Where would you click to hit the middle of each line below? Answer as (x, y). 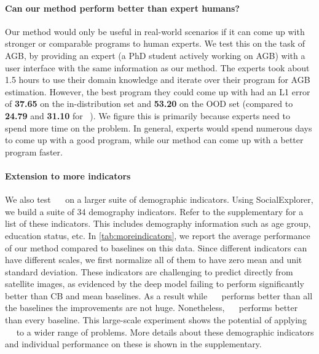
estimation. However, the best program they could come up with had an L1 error (158, 91)
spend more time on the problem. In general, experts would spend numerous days (159, 128)
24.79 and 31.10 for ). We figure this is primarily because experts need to (148, 115)
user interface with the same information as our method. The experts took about (157, 67)
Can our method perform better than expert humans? (122, 8)
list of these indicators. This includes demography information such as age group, (158, 223)
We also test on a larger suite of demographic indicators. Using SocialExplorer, (159, 199)
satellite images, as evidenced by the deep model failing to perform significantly (155, 284)
